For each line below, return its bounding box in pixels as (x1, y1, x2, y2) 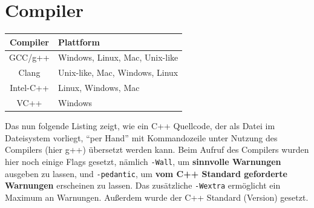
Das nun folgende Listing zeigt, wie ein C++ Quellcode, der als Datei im (5, 119, 275, 132)
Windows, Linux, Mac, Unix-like (58, 51, 178, 64)
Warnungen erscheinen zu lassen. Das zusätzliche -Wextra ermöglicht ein (5, 179, 281, 192)
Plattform (58, 35, 100, 48)
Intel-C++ (10, 81, 49, 94)
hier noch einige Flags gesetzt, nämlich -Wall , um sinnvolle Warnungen (5, 155, 281, 167)
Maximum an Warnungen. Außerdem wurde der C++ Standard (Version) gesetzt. (5, 190, 309, 203)
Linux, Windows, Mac (58, 81, 140, 94)
